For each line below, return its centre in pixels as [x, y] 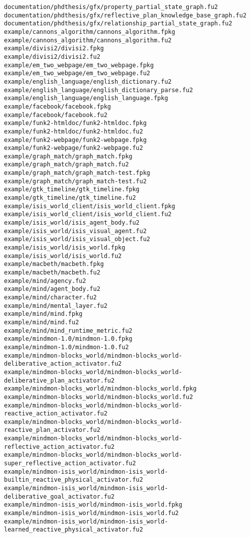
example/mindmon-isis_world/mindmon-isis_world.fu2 [91, 513]
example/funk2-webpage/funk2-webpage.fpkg [75, 140]
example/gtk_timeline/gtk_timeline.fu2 [70, 198]
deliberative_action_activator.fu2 [63, 364]
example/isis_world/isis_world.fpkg [65, 248]
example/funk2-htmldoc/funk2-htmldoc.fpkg [75, 123]
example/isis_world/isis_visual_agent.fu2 [75, 231]
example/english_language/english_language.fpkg [86, 98]
